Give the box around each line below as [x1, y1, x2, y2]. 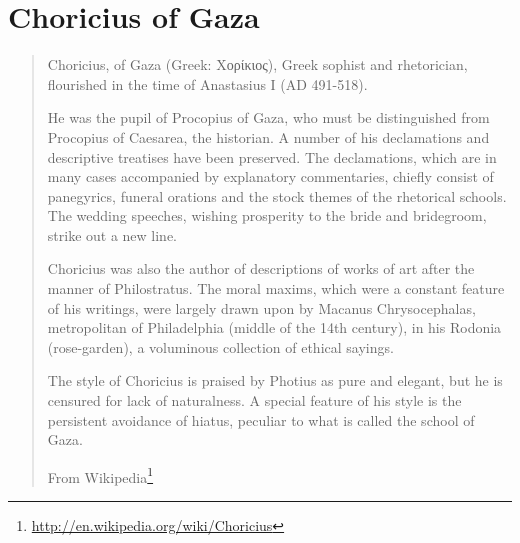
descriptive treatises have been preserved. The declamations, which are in [47, 146, 497, 167]
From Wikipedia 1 [47, 463, 154, 487]
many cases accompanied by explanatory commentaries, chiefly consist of [47, 166, 494, 187]
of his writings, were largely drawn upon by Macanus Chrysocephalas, [47, 297, 476, 318]
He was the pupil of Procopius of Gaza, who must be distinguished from [47, 107, 490, 128]
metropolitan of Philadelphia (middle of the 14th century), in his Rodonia [47, 317, 502, 338]
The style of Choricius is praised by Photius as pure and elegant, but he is [47, 370, 503, 391]
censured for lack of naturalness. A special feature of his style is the [47, 390, 462, 411]
